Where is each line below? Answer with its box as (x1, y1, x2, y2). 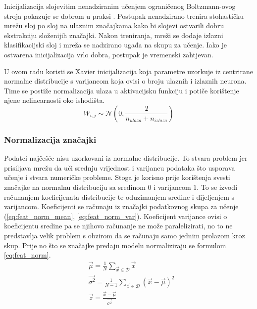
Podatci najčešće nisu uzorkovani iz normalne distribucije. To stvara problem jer (4, 153, 248, 163)
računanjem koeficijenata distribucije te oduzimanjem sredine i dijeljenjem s (4, 191, 235, 202)
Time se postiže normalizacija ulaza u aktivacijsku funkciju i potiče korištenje (4, 85, 239, 95)
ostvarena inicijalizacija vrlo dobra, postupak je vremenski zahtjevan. (4, 49, 213, 59)
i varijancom (154, 181, 191, 192)
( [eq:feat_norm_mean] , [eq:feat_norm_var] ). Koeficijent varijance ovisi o (4, 211, 227, 221)
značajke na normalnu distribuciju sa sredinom (4, 181, 146, 192)
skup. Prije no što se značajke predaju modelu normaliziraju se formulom (4, 240, 226, 250)
